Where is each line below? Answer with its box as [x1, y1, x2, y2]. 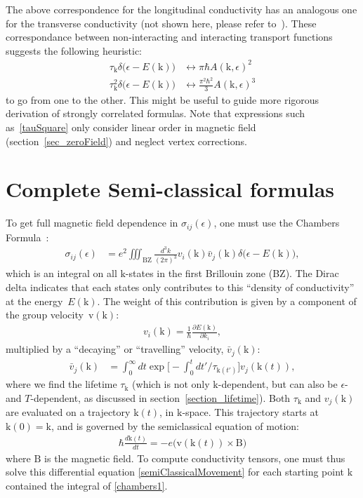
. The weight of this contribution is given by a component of [97, 293, 357, 308]
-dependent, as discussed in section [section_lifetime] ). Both [30, 390, 291, 405]
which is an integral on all [6, 266, 117, 281]
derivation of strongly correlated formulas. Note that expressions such [6, 106, 305, 121]
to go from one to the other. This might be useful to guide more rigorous [6, 92, 319, 107]
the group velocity [6, 307, 84, 322]
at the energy [6, 293, 63, 308]
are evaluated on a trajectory [6, 405, 131, 419]
